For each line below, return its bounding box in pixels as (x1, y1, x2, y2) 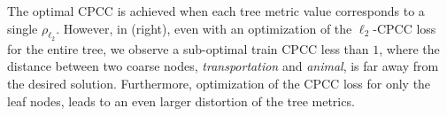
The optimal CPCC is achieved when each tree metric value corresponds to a (7, 2, 425, 19)
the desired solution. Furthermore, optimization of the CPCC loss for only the (7, 73, 431, 92)
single (7, 19, 38, 37)
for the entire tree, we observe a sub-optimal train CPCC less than (7, 39, 369, 58)
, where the (379, 39, 440, 58)
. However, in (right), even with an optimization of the (56, 19, 352, 37)
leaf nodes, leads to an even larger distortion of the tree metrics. (7, 91, 355, 110)
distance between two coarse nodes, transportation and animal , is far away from (7, 57, 439, 75)
